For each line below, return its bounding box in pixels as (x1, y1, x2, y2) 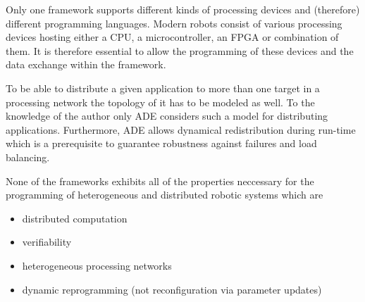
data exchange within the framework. (6, 57, 166, 72)
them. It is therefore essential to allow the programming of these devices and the (6, 43, 354, 58)
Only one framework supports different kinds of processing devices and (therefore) (6, 2, 360, 16)
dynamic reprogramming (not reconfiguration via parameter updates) (22, 282, 322, 296)
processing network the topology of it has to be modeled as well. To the (6, 94, 315, 109)
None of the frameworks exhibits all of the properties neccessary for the (6, 173, 314, 188)
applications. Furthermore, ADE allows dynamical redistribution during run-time (6, 122, 356, 137)
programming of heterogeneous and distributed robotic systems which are (6, 187, 323, 202)
